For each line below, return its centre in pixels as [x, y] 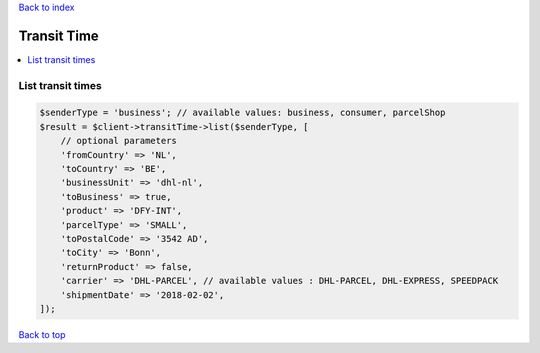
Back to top [42, 334]
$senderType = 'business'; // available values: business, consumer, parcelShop [242, 113]
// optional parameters [118, 141]
